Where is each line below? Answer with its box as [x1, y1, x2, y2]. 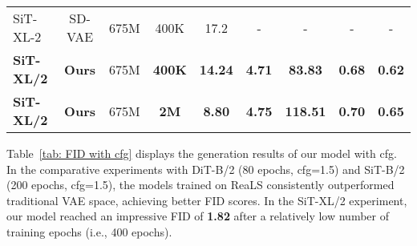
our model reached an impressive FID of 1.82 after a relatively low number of [6, 208, 389, 224]
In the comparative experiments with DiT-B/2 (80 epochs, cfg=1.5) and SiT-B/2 [6, 160, 405, 177]
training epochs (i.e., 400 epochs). [6, 223, 172, 240]
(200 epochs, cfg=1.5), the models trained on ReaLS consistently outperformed [6, 176, 395, 193]
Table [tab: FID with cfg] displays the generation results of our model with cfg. [6, 145, 397, 161]
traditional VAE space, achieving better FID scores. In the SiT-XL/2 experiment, [6, 192, 407, 208]
